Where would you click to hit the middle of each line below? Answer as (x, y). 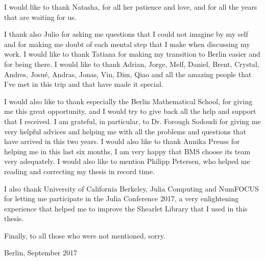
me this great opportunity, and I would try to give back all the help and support (130, 111)
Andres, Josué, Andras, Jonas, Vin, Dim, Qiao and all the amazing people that (128, 74)
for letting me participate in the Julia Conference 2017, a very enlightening (122, 198)
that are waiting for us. (40, 17)
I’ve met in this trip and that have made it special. (84, 84)
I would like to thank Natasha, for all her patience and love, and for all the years (131, 7)
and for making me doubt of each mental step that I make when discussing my (127, 44)
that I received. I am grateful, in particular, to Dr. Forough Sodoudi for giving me (132, 121)
